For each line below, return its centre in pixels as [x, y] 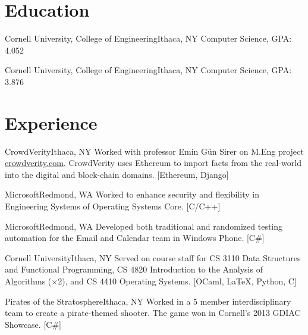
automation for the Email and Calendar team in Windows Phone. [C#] [135, 238]
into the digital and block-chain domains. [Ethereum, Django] [117, 174]
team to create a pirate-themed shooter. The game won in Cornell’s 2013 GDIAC [153, 313]
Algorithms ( [28, 281]
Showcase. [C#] [33, 324]
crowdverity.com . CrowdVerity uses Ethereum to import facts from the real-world [153, 163]
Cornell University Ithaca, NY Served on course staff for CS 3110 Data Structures [153, 257]
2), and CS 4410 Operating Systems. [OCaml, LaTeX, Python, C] [177, 281]
